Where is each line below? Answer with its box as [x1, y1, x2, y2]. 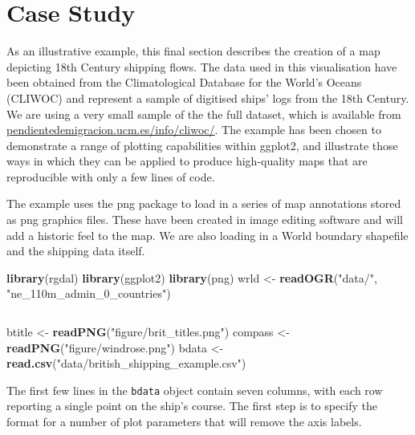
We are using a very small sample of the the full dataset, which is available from [6, 105, 401, 122]
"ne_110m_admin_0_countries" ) [6, 285, 171, 302]
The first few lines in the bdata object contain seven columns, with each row [6, 381, 383, 398]
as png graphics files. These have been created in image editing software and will [6, 211, 403, 228]
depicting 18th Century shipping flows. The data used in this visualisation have [6, 58, 397, 75]
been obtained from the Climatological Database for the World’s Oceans [6, 74, 362, 91]
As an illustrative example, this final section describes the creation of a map [6, 43, 380, 59]
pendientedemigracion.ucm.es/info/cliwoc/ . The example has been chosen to [6, 121, 381, 138]
